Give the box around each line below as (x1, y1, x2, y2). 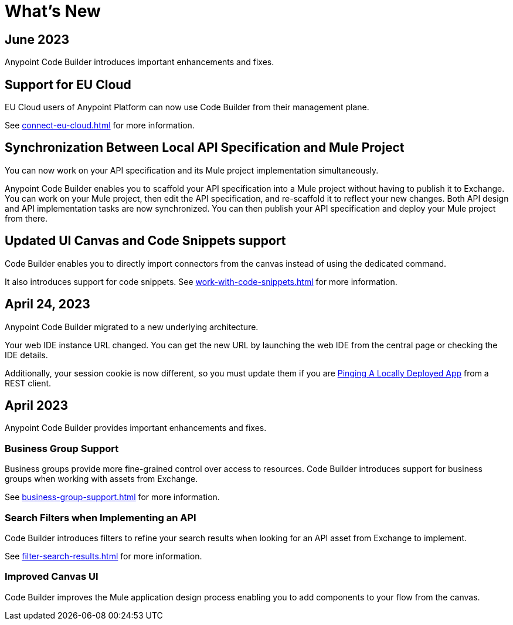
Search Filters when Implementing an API (5, 511, 196, 524)
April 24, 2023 (5, 297, 90, 312)
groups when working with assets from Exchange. (5, 474, 198, 484)
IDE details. (5, 349, 48, 360)
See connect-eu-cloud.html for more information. (5, 120, 195, 131)
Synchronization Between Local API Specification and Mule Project (5, 140, 405, 155)
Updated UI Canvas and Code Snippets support (5, 233, 286, 249)
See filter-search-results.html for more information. (5, 551, 202, 561)
